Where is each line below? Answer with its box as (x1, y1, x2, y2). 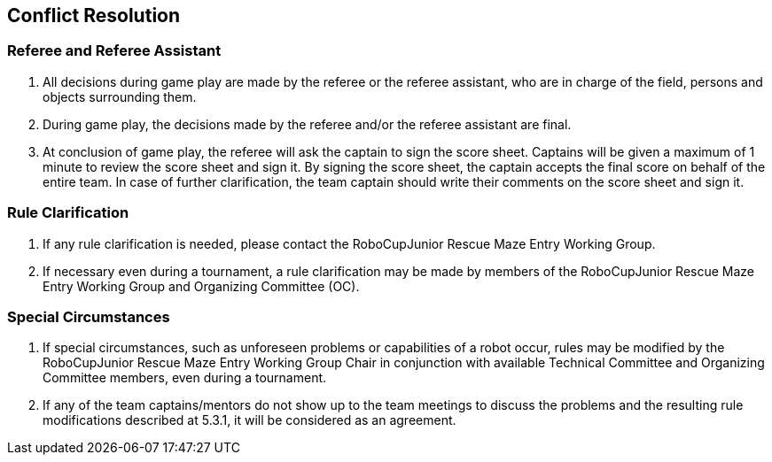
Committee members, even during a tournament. (43, 370, 327, 386)
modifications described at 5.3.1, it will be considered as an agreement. (43, 412, 456, 428)
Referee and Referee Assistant (7, 42, 222, 60)
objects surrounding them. (43, 89, 197, 104)
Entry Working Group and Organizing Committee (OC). (43, 278, 360, 294)
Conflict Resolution (7, 4, 181, 27)
